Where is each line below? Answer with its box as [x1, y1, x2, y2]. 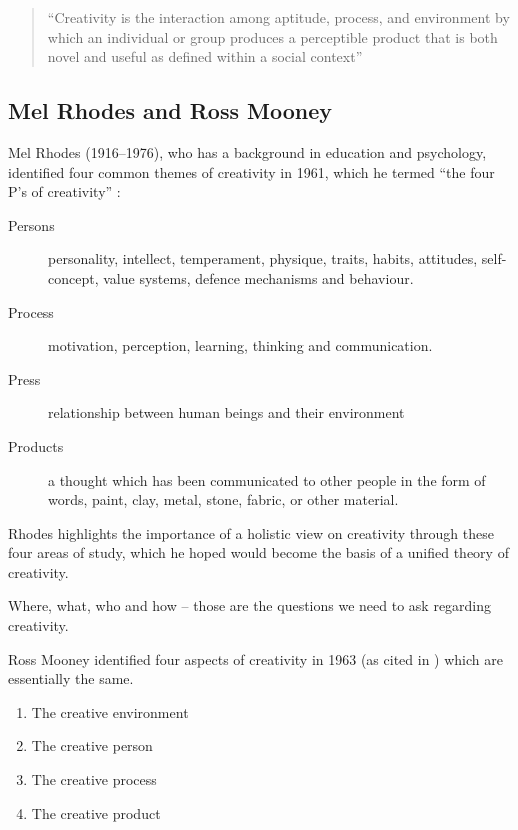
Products [8, 435, 64, 456]
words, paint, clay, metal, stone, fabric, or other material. [48, 489, 399, 510]
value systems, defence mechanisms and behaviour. [103, 267, 414, 288]
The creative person [31, 735, 153, 756]
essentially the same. [8, 668, 134, 689]
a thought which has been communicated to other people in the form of [48, 469, 486, 490]
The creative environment [31, 701, 189, 722]
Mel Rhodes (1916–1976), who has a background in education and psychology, [8, 141, 487, 162]
